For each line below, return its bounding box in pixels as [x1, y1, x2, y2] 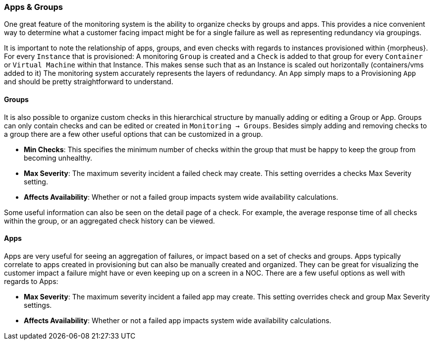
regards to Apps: [4, 277, 58, 286]
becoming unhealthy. [24, 153, 93, 162]
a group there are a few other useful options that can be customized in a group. [4, 129, 263, 138]
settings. [24, 300, 52, 309]
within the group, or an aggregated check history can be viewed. [4, 216, 215, 225]
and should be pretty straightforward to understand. [4, 77, 173, 86]
